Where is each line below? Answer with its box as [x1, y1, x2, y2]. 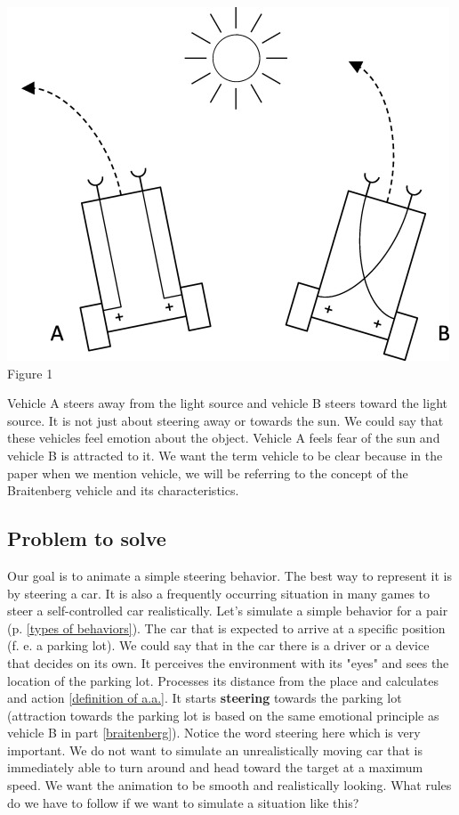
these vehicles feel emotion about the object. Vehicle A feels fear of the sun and [7, 428, 440, 447]
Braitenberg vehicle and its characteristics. [7, 481, 239, 500]
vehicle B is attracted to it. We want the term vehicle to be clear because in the [7, 445, 443, 464]
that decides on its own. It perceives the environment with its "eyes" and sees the [7, 653, 449, 672]
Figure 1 [7, 363, 53, 382]
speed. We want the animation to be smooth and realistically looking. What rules [7, 776, 452, 795]
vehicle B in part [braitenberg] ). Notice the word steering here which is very [7, 723, 421, 742]
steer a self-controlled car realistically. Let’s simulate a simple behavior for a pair [7, 601, 448, 620]
